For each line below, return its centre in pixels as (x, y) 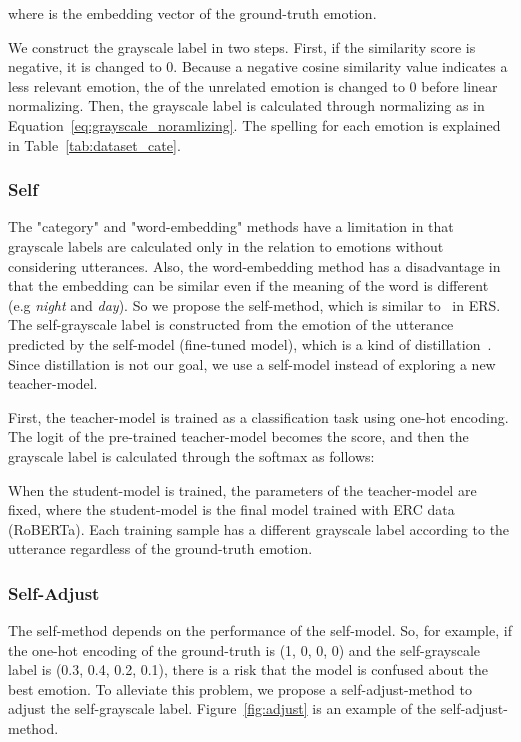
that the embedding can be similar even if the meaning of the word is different (248, 285)
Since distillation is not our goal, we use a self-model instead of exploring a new (252, 363)
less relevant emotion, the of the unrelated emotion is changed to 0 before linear (253, 85)
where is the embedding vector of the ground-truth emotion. (192, 13)
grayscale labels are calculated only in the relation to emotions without (226, 245)
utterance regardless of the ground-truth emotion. (160, 548)
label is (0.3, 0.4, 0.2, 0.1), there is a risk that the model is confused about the (248, 669)
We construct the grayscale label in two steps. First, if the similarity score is (242, 46)
